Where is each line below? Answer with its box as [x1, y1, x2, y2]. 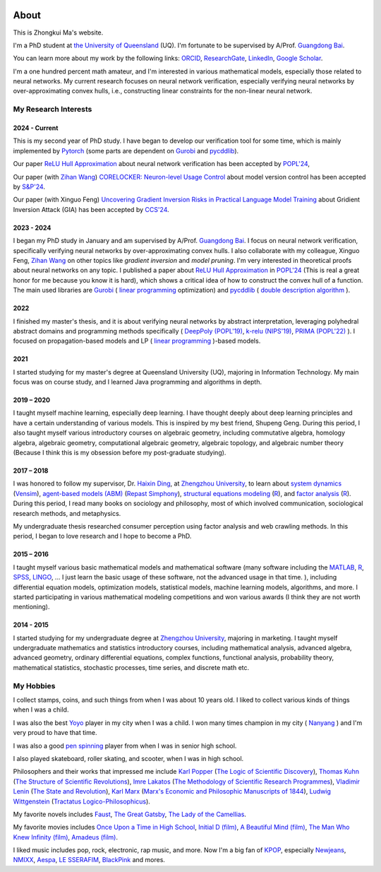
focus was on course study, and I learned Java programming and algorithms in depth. [13, 378, 262, 387]
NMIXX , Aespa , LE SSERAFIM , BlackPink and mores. [13, 856, 166, 864]
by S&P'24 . [13, 182, 46, 191]
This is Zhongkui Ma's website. [13, 28, 104, 37]
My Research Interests [13, 105, 92, 114]
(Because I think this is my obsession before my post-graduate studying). [13, 449, 226, 457]
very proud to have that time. [13, 729, 97, 737]
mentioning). [13, 603, 50, 611]
